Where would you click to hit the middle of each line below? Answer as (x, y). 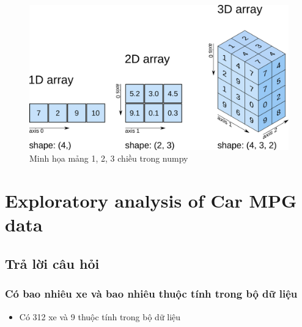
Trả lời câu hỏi (52, 263)
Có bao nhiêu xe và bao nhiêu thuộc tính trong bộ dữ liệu (151, 294)
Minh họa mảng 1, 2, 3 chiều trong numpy (109, 158)
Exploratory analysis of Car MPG (151, 201)
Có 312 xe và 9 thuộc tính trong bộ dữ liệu (100, 316)
